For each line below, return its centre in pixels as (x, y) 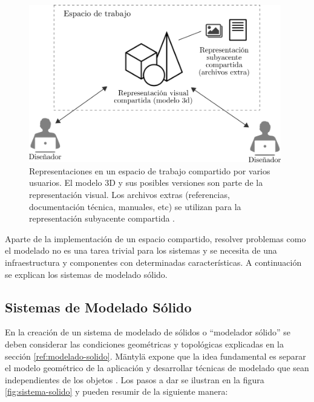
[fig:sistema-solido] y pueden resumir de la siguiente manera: (116, 391)
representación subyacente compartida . (102, 218)
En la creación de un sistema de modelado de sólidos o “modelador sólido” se (148, 332)
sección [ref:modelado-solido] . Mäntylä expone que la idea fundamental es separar (155, 356)
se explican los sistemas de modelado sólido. (86, 274)
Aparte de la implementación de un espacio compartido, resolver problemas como (155, 238)
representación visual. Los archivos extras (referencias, (129, 195)
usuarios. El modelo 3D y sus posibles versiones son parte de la (146, 183)
